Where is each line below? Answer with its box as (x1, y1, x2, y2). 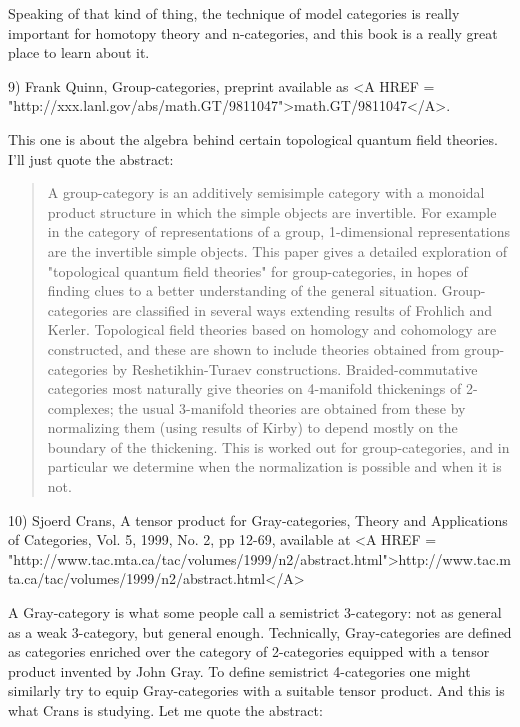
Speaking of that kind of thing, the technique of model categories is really (8, 3, 460, 23)
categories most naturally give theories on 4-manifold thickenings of (47, 378, 462, 399)
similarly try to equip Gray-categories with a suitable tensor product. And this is (8, 680, 505, 701)
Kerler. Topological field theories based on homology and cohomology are (47, 319, 497, 340)
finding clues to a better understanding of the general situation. (47, 280, 438, 301)
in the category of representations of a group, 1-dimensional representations (47, 221, 511, 242)
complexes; (47, 397, 114, 418)
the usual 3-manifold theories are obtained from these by (118, 397, 466, 418)
